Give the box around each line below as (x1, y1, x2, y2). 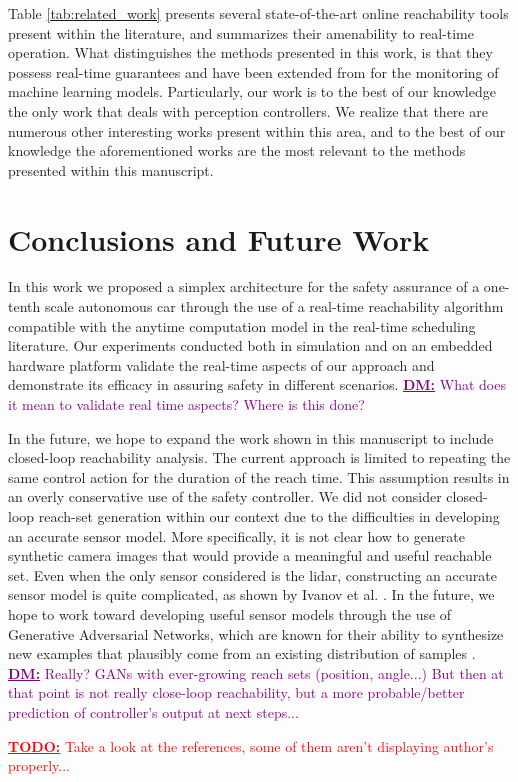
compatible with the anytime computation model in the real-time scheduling (8, 315, 476, 336)
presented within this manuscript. (8, 159, 214, 180)
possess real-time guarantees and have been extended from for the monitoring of (8, 61, 499, 82)
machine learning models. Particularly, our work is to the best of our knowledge (8, 81, 496, 102)
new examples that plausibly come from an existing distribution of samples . (8, 643, 476, 664)
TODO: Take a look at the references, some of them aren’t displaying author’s (8, 735, 494, 756)
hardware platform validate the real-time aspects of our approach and (8, 354, 435, 375)
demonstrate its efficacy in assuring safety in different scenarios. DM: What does (8, 374, 506, 395)
